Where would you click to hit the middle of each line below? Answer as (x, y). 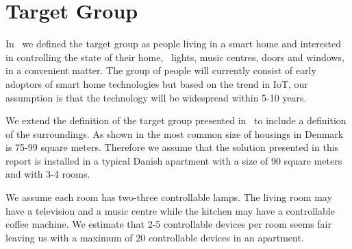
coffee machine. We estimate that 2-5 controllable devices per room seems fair (168, 224)
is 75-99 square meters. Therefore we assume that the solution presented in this (172, 147)
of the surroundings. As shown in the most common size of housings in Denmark (175, 133)
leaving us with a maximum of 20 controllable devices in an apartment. (155, 237)
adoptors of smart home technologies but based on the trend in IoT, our (157, 83)
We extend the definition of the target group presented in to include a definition (176, 120)
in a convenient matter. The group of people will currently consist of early (161, 70)
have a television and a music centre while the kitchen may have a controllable (170, 210)
